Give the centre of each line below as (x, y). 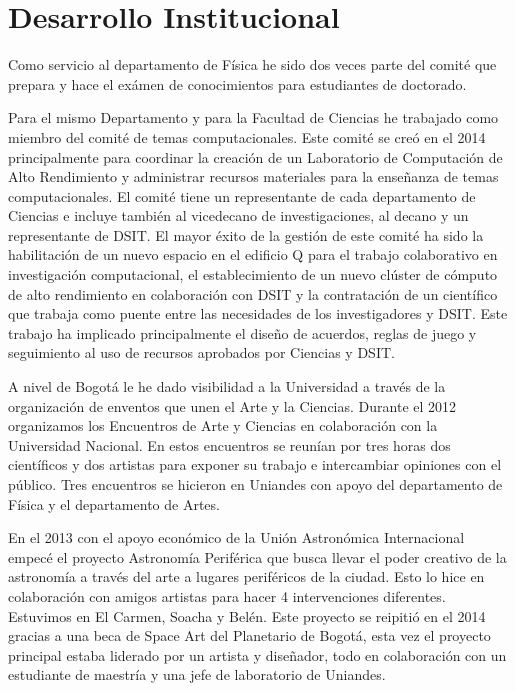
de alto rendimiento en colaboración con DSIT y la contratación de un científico (253, 293)
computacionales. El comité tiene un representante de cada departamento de (242, 195)
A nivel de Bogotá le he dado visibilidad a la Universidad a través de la (227, 386)
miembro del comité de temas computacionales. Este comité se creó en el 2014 (247, 136)
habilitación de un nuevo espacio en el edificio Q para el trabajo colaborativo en (253, 254)
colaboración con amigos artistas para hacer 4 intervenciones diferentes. (227, 595)
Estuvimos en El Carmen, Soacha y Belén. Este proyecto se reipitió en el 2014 (247, 615)
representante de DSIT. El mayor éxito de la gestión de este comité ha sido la (246, 234)
